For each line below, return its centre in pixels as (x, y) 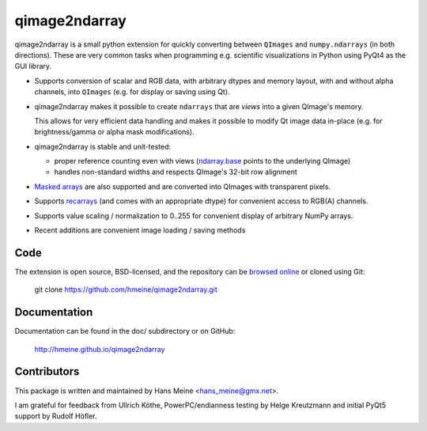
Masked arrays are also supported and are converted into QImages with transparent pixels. (183, 187)
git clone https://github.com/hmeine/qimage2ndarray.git (126, 289)
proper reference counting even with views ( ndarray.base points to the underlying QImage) (202, 161)
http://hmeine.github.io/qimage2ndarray (100, 349)
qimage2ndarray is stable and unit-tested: (103, 146)
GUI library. (33, 66)
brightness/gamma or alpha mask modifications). (114, 132)
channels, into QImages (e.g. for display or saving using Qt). (132, 92)
